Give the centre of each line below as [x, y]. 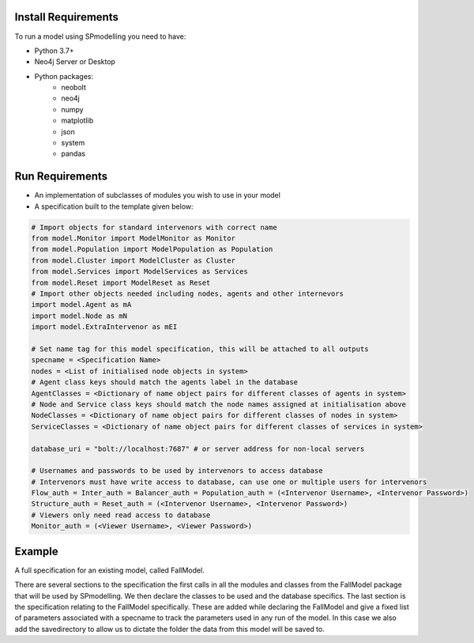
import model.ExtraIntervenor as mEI [104, 327]
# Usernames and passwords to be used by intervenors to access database [177, 471]
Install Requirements [66, 17]
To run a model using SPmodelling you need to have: [100, 36]
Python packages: [64, 76]
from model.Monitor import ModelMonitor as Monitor [134, 238]
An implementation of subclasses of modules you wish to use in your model [157, 195]
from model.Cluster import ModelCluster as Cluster [134, 260]
